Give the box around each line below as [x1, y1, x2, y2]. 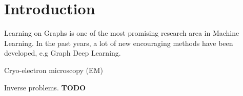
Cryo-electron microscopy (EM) [4, 64, 103, 75]
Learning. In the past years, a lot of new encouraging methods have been [4, 37, 233, 48]
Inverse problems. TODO [4, 82, 86, 92]
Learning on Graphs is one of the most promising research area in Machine [4, 28, 239, 38]
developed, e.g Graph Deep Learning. [4, 47, 121, 58]
